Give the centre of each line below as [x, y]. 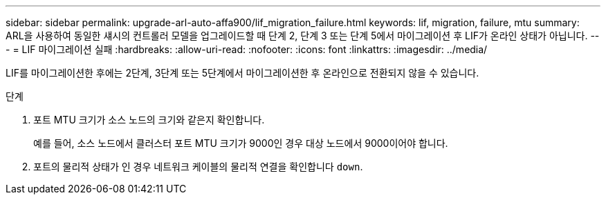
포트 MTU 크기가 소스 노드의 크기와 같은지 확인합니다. [149, 120]
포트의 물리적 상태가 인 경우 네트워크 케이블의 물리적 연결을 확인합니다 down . [198, 167]
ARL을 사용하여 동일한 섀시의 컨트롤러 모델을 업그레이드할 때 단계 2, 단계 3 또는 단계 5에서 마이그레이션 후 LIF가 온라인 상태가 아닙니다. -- [303, 36]
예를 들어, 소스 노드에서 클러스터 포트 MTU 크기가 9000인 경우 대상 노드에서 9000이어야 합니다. [241, 143]
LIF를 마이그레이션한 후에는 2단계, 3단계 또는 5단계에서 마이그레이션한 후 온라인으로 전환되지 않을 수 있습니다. [242, 73]
